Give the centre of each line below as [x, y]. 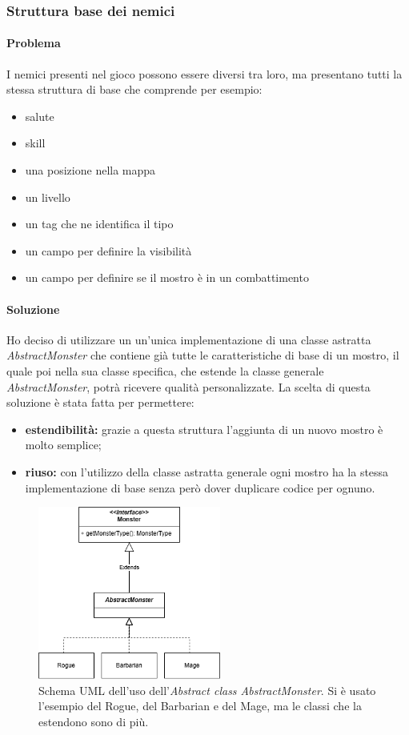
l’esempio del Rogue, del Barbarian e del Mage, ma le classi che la [200, 706]
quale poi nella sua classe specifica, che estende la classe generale [165, 370]
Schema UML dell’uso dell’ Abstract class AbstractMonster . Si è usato [207, 690]
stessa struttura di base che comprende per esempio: [134, 89]
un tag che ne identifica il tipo [99, 224]
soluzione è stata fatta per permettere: [100, 402]
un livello [48, 197]
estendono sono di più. [94, 721]
